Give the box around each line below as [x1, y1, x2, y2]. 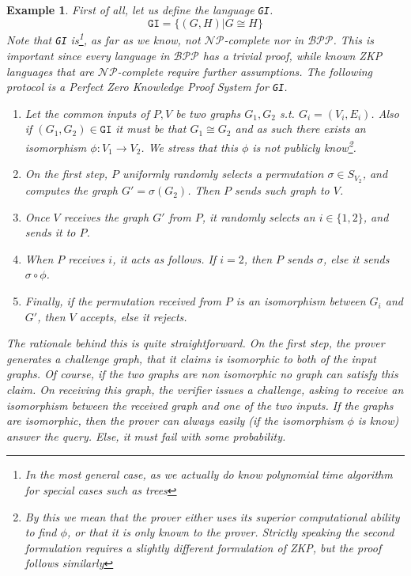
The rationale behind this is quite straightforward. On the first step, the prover [6, 335, 385, 351]
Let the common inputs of [25, 104, 149, 121]
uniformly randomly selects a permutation [123, 165, 324, 182]
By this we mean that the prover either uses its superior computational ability [25, 508, 400, 525]
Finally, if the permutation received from [25, 293, 221, 309]
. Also [371, 104, 399, 121]
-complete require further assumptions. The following [117, 63, 373, 79]
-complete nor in [224, 32, 304, 48]
